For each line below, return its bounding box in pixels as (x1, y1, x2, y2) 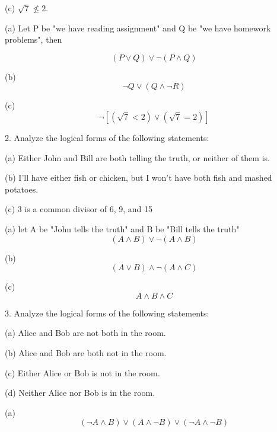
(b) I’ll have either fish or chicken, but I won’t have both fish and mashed (5, 171, 272, 184)
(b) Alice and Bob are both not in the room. (5, 346, 167, 359)
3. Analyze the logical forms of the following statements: (5, 306, 209, 319)
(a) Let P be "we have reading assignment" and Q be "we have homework (5, 21, 271, 34)
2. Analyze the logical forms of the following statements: (5, 131, 209, 143)
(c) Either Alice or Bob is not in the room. (5, 366, 160, 379)
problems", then (5, 33, 62, 46)
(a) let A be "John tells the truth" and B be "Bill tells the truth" (5, 222, 240, 235)
